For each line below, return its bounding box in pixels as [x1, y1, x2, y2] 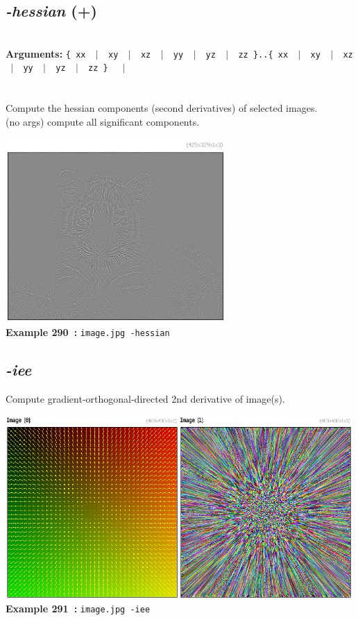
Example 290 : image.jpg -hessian [6, 324, 170, 339]
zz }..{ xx [238, 49, 289, 60]
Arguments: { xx [6, 46, 86, 60]
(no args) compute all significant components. [6, 114, 200, 128]
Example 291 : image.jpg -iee [6, 601, 151, 616]
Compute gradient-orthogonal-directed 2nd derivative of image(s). [6, 391, 285, 405]
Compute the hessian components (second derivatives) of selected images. [6, 101, 318, 115]
